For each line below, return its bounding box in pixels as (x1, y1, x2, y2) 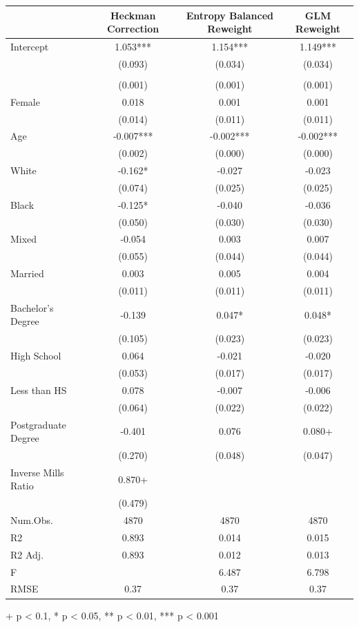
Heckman (110, 8, 156, 22)
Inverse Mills (10, 465, 64, 479)
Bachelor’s (10, 300, 54, 315)
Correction (107, 21, 159, 36)
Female (10, 94, 40, 109)
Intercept (10, 39, 49, 53)
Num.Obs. (10, 513, 53, 527)
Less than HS (10, 382, 67, 397)
